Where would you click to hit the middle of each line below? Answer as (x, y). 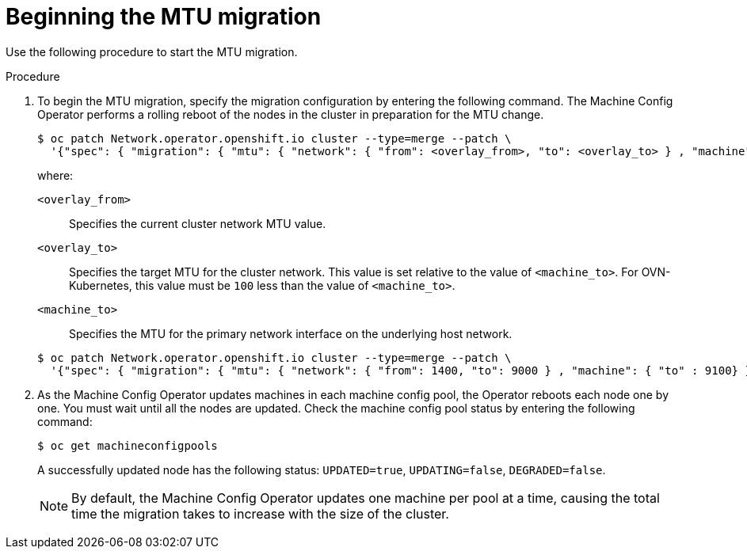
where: (55, 175)
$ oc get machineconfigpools (128, 445)
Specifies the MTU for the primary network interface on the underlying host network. (291, 333)
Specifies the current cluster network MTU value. (198, 223)
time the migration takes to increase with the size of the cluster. (260, 513)
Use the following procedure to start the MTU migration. (152, 51)
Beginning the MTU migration (164, 17)
